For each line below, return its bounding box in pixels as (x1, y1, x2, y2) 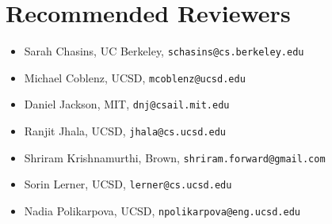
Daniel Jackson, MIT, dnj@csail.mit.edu (24, 96, 230, 112)
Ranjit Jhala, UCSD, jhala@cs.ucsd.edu (24, 123, 226, 139)
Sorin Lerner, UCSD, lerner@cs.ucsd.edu (24, 176, 232, 192)
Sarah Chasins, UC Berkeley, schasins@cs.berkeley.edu (24, 43, 304, 59)
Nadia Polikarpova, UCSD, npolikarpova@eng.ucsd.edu (24, 203, 301, 219)
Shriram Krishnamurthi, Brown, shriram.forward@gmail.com (24, 149, 326, 165)
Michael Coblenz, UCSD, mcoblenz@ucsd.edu (24, 69, 246, 85)
